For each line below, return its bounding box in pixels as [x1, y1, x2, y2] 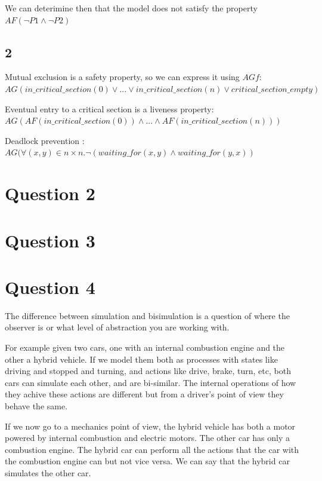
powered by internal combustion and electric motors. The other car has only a [5, 431, 290, 444]
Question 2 [5, 181, 95, 206]
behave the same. [5, 399, 68, 412]
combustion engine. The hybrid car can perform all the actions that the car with [5, 443, 299, 455]
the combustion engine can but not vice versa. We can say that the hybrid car [5, 455, 290, 467]
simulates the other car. [5, 466, 91, 479]
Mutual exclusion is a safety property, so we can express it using [5, 71, 240, 83]
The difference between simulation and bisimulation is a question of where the [5, 309, 290, 321]
